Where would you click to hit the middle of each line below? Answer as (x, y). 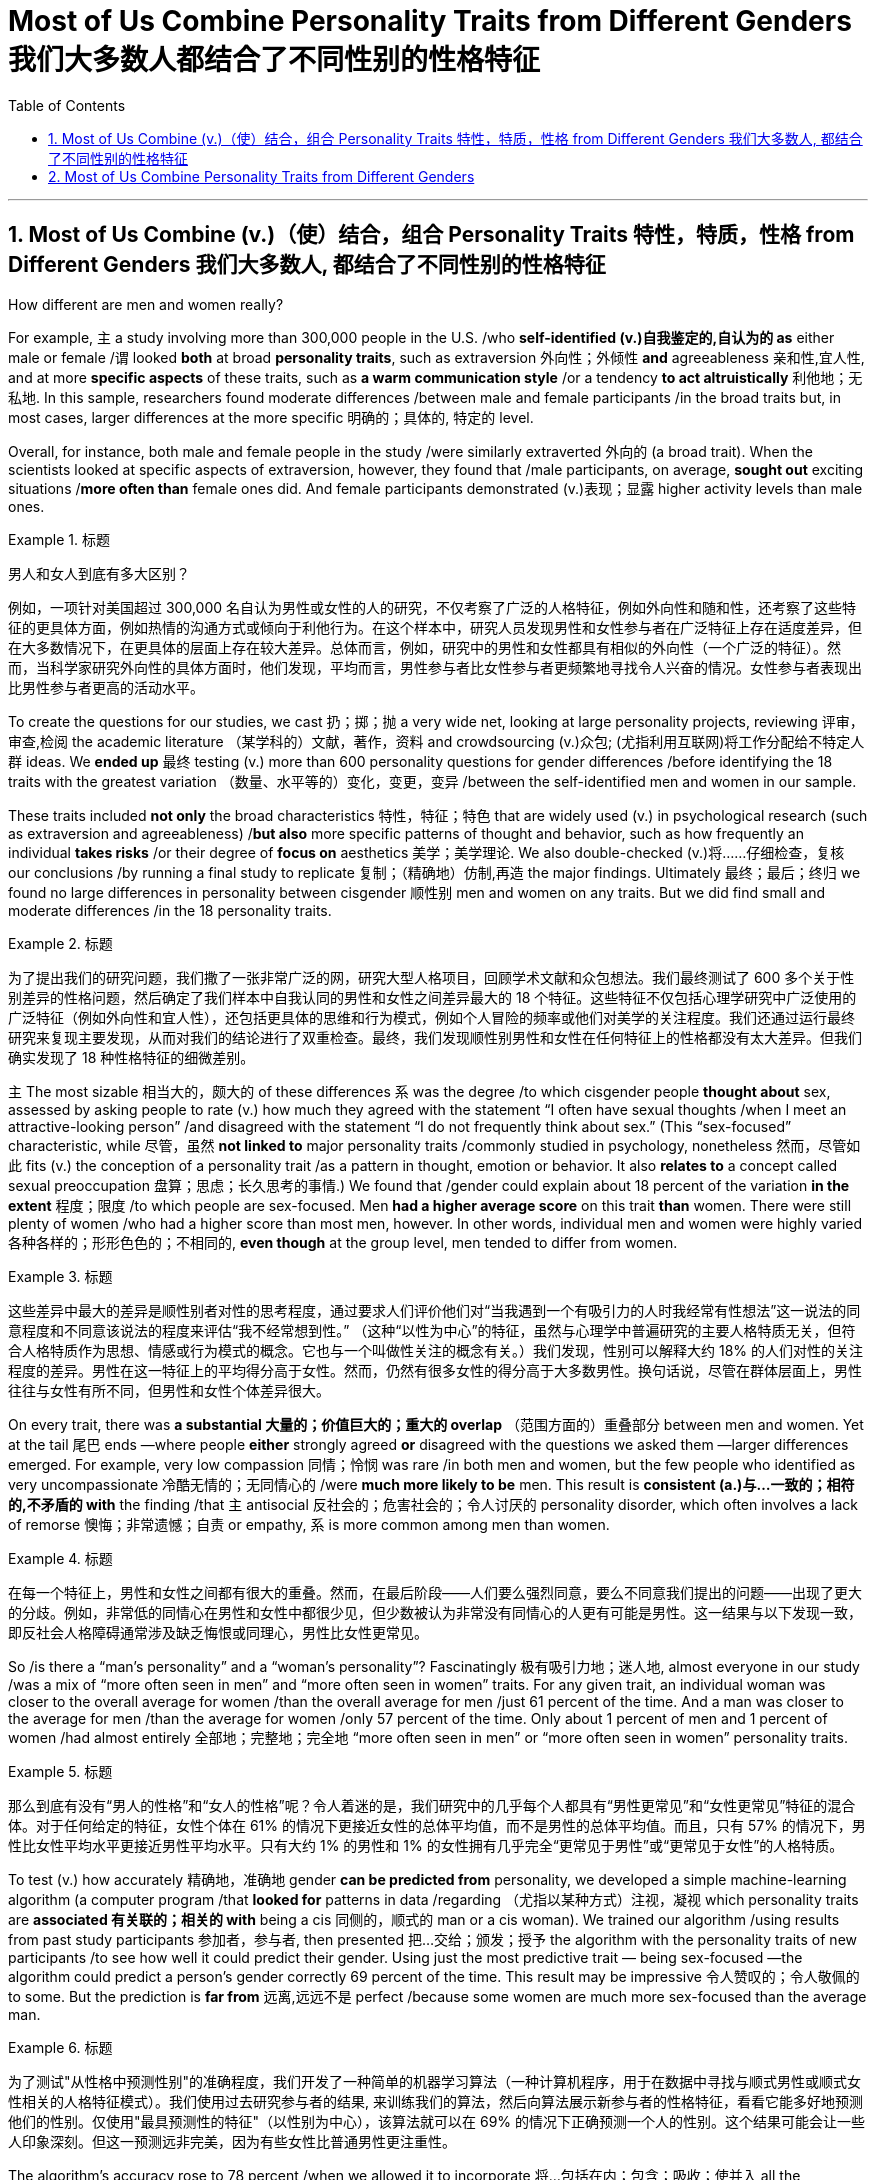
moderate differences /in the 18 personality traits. (170, 910)
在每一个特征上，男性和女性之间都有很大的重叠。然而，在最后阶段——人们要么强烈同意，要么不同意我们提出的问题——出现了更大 (435, 1592)
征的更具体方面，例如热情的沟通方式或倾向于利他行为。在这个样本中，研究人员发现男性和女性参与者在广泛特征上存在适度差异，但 (435, 627)
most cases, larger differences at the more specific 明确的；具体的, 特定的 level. (271, 417)
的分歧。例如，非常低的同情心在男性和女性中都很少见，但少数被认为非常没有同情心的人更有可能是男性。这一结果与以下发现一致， (435, 1612)
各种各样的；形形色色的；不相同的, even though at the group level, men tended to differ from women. (343, 1242)
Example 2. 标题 (60, 943)
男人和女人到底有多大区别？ (99, 573)
